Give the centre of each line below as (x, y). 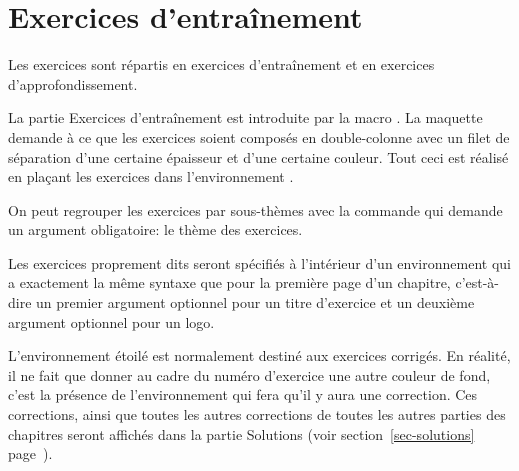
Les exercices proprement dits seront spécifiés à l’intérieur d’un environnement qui (259, 262)
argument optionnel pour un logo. (111, 321)
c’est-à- (477, 282)
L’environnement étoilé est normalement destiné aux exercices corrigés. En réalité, (259, 355)
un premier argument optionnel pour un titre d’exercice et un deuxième (255, 302)
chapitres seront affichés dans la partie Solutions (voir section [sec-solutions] (241, 433)
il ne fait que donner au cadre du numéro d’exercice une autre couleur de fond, (249, 374)
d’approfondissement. (73, 83)
